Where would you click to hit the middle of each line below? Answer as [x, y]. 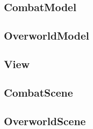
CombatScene [39, 92]
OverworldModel [47, 36]
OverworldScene [45, 121]
